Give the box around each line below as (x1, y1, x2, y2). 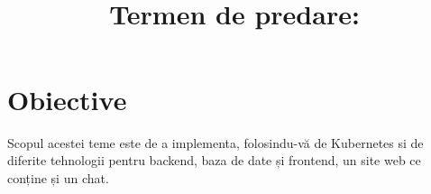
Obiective (7, 80, 127, 117)
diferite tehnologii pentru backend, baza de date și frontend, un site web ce (7, 151, 421, 170)
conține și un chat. (7, 168, 109, 187)
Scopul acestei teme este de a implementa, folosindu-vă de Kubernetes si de (7, 133, 424, 152)
